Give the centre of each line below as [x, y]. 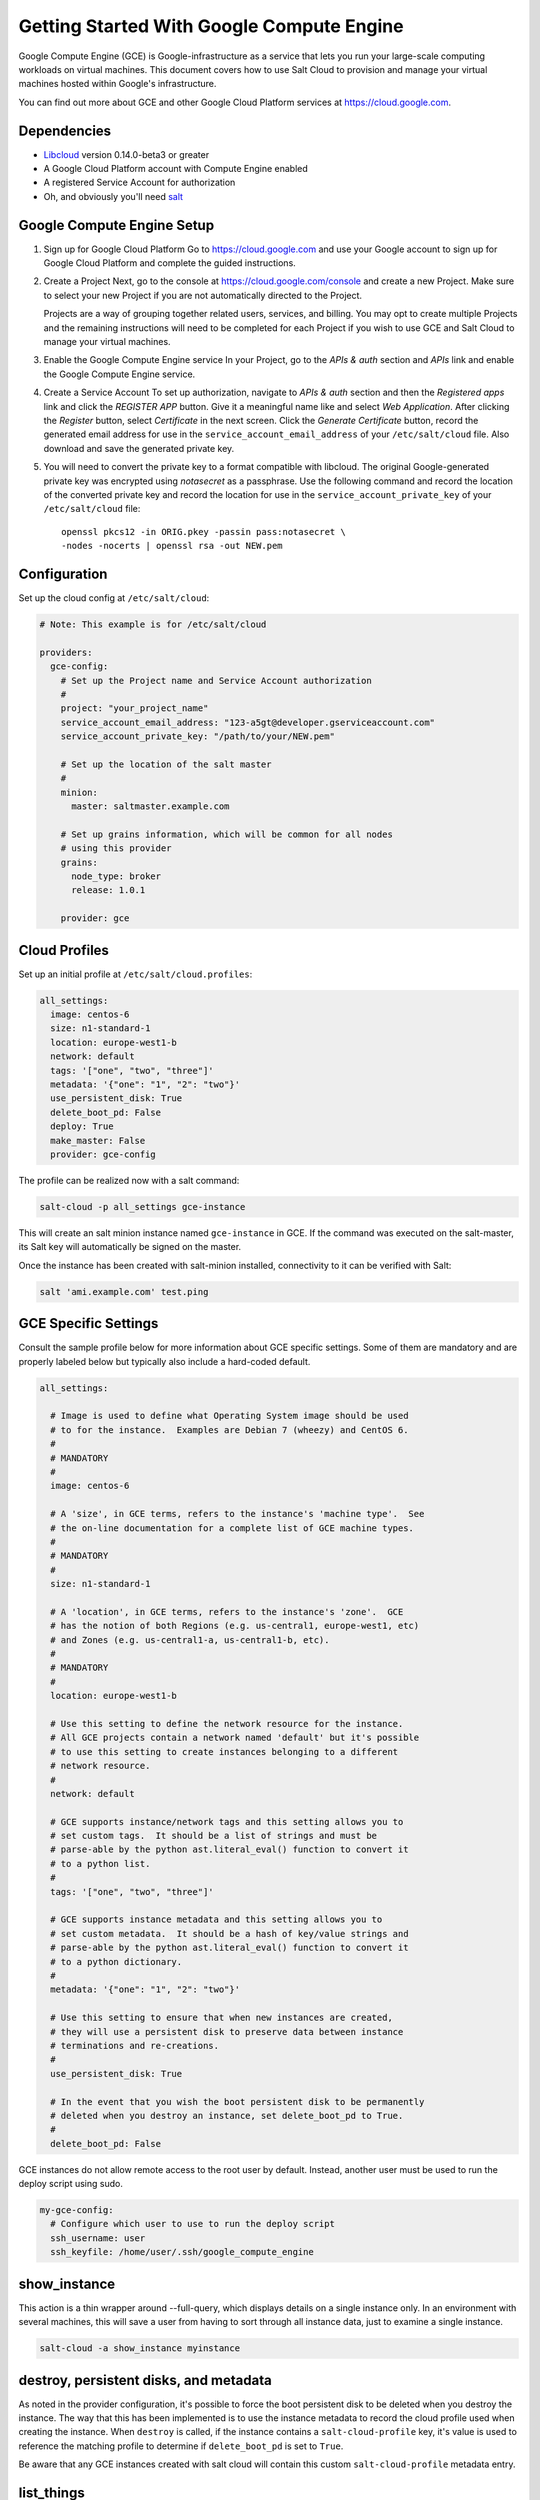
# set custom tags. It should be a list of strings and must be [214, 1836]
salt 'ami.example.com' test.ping [124, 1291]
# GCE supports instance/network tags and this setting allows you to [227, 1821]
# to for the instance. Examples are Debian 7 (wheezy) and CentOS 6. [229, 1429]
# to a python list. [100, 1863]
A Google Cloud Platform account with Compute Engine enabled [176, 169]
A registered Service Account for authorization [139, 182]
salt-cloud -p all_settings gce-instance [142, 1206]
